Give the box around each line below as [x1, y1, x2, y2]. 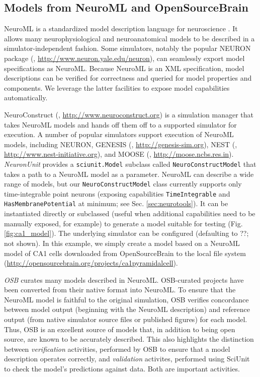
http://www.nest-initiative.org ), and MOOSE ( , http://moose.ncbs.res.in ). [4, 149, 234, 159]
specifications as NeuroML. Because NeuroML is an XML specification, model [4, 62, 244, 73]
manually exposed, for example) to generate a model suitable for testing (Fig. [4, 218, 243, 228]
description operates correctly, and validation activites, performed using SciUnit [4, 353, 250, 364]
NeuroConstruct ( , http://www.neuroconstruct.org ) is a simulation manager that [4, 109, 254, 119]
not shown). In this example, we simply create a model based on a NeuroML [4, 237, 240, 248]
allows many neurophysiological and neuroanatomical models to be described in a [4, 33, 255, 43]
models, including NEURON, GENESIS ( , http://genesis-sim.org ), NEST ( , [4, 139, 237, 149]
